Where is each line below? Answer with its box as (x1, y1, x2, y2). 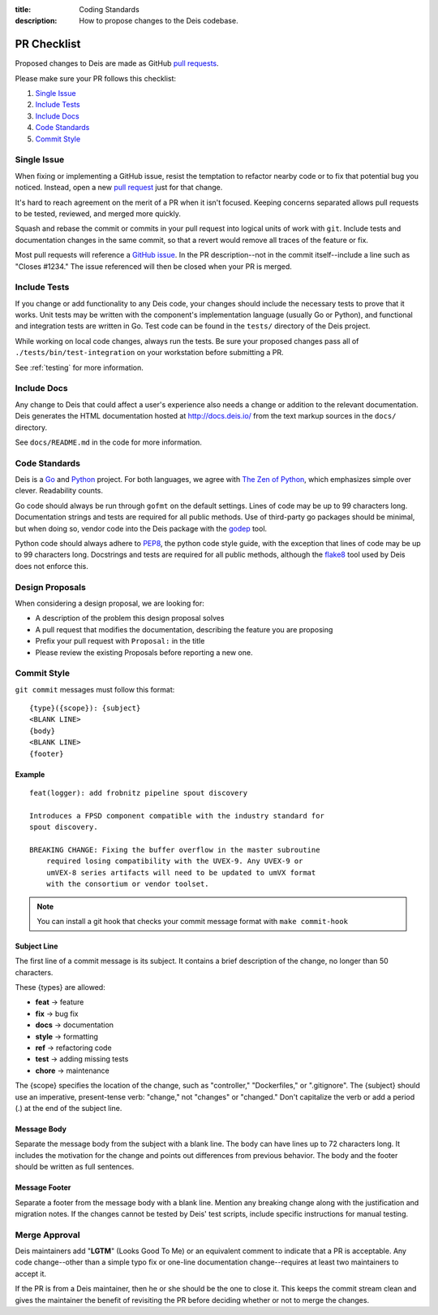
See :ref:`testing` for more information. (15, 362, 144, 372)
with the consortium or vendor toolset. (45, 879, 210, 889)
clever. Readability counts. (15, 486, 104, 496)
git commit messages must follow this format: (15, 684, 175, 694)
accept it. (15, 1269, 47, 1278)
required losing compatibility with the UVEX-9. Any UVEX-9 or (45, 857, 303, 866)
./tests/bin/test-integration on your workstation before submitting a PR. (15, 348, 284, 358)
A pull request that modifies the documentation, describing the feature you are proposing (35, 624, 333, 634)
